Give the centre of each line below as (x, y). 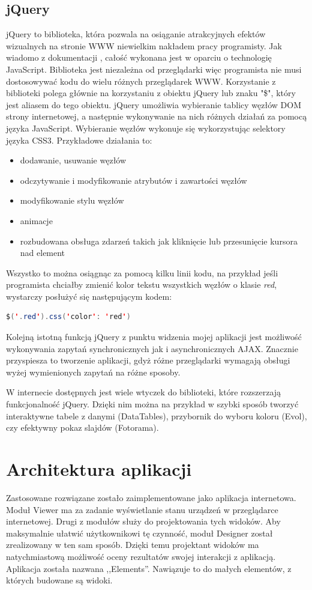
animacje (36, 220)
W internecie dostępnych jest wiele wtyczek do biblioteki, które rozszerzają (144, 392)
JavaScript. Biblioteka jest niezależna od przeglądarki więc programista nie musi (154, 69)
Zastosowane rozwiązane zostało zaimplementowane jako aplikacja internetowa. (151, 497)
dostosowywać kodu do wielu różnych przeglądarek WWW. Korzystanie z (141, 81)
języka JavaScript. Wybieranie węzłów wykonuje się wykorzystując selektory (146, 128)
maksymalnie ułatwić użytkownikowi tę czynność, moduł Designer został (139, 533)
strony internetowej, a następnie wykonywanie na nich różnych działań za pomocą (157, 116)
